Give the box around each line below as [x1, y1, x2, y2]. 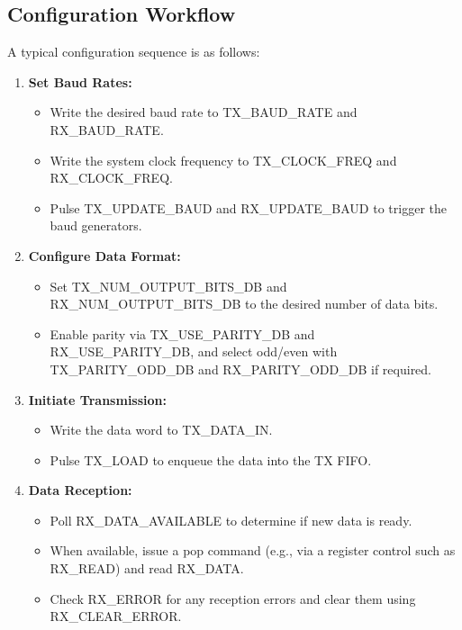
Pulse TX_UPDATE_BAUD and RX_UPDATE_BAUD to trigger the [50, 198, 447, 217]
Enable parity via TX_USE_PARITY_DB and [50, 324, 315, 343]
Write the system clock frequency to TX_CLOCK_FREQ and [50, 150, 397, 169]
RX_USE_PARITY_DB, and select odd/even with [50, 342, 338, 361]
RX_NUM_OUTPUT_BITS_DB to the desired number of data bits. [50, 294, 439, 313]
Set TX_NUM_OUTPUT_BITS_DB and [50, 276, 287, 295]
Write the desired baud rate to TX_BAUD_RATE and [50, 103, 358, 121]
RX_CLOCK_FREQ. [50, 168, 173, 187]
